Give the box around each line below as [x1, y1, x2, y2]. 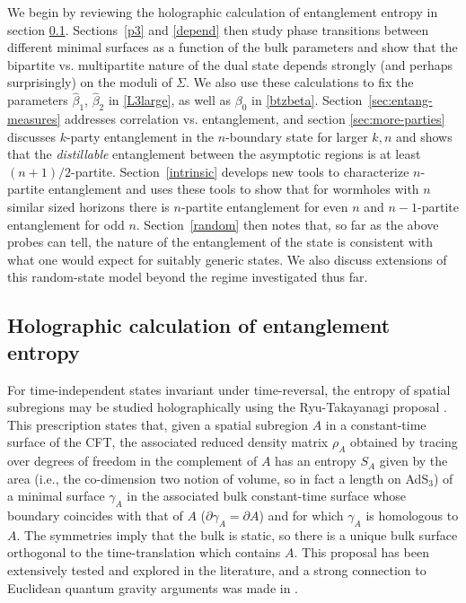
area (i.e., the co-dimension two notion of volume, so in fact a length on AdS [7, 468, 429, 487]
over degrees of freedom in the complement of [7, 451, 258, 470]
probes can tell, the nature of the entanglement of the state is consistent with [7, 232, 434, 251]
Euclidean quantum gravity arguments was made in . [7, 578, 299, 597]
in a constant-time [325, 415, 426, 433]
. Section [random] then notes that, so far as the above [136, 214, 439, 233]
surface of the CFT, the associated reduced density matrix [7, 433, 329, 451]
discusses [7, 127, 56, 145]
